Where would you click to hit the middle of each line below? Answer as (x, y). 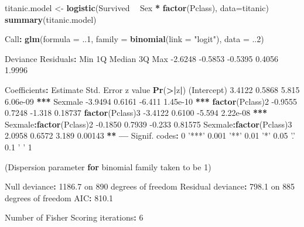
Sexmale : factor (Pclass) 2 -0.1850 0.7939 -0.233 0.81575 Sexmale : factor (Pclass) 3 (148, 124)
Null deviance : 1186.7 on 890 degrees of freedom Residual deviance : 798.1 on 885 (150, 186)
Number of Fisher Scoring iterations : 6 (74, 217)
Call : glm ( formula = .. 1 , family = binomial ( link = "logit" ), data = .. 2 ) (134, 39)
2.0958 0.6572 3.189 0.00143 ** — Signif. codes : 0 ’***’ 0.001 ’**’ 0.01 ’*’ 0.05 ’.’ (150, 135)
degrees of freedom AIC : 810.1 (59, 197)
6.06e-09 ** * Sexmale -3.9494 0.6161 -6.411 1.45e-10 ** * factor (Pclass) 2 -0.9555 (151, 101)
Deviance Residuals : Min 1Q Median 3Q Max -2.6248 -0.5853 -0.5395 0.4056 (142, 58)
